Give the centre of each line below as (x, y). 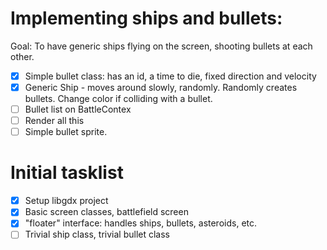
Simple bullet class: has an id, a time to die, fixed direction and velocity (170, 76)
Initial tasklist (67, 173)
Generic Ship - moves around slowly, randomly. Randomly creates (161, 87)
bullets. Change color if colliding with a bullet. (118, 99)
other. (22, 56)
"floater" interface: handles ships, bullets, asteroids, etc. (141, 223)
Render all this (54, 121)
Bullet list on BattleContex (78, 109)
